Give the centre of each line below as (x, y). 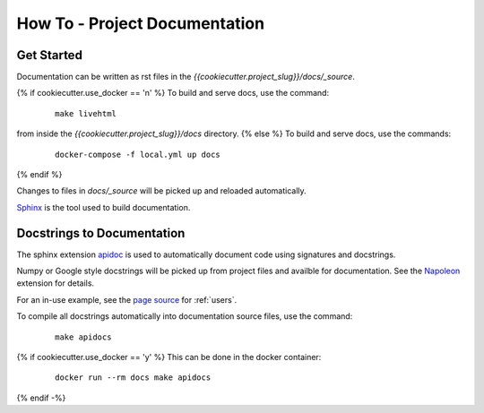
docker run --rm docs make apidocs (133, 378)
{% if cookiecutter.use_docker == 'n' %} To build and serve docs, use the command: (173, 93)
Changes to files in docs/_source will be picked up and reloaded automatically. (161, 191)
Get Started (49, 55)
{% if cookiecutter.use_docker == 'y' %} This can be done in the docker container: (169, 357)
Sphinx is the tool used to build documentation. (104, 207)
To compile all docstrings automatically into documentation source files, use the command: (185, 316)
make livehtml (86, 113)
